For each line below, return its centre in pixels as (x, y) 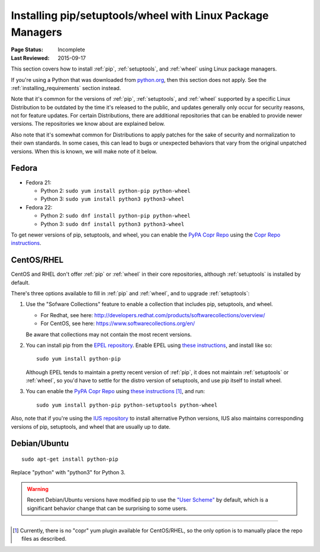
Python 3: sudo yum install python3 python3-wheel (113, 199)
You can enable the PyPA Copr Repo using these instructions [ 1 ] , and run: (116, 391)
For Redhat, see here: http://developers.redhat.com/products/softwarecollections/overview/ (153, 315)
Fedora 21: (39, 182)
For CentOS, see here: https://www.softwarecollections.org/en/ (118, 324)
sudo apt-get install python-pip (70, 459)
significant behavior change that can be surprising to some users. (107, 508)
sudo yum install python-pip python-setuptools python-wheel (127, 405)
